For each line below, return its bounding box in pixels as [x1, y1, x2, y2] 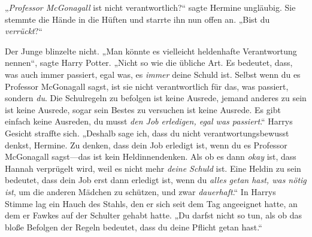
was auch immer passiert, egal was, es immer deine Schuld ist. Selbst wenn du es [5, 68, 301, 80]
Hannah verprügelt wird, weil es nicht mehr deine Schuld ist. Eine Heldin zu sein [5, 162, 301, 174]
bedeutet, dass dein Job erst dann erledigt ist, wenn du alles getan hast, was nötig [5, 174, 307, 186]
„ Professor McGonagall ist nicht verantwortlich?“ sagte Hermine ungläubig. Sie [5, 1, 296, 13]
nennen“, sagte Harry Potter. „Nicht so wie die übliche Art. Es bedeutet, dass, [5, 56, 293, 69]
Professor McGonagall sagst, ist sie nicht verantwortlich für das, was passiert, [5, 80, 289, 92]
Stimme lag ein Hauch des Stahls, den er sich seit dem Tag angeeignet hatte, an [5, 197, 298, 209]
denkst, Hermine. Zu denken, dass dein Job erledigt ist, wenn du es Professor [5, 138, 287, 151]
